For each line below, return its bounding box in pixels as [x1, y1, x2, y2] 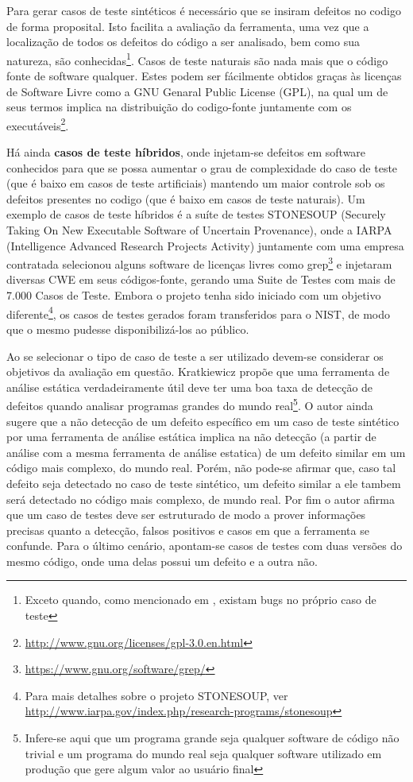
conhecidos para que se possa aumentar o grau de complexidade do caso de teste [6, 159, 398, 176]
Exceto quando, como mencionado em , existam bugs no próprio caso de [25, 591, 376, 608]
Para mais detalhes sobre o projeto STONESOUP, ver [25, 687, 288, 703]
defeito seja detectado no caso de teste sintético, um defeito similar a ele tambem [6, 474, 401, 491]
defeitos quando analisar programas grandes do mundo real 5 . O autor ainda [6, 395, 373, 413]
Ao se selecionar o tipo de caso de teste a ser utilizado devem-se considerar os [6, 347, 384, 364]
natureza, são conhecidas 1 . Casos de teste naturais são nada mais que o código [6, 49, 388, 68]
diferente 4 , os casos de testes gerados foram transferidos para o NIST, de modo [6, 303, 391, 322]
